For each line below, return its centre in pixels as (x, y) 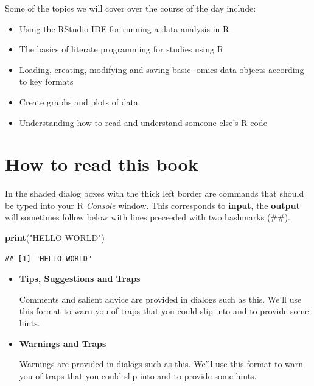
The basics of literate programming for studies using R (121, 49)
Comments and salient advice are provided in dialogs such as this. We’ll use (160, 299)
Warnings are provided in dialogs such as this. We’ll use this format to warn (161, 364)
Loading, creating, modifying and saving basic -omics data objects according (162, 69)
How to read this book (102, 164)
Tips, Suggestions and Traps (80, 279)
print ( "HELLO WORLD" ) (55, 238)
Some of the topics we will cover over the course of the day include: (131, 8)
